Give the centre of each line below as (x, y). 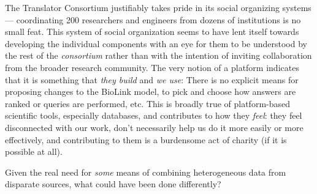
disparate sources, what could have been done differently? (113, 184)
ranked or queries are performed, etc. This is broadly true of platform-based (148, 103)
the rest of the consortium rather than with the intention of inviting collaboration (158, 55)
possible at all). (34, 151)
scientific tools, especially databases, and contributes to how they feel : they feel (154, 115)
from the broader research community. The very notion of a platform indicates (152, 67)
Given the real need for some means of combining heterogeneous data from (146, 172)
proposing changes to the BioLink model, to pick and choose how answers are (151, 91)
